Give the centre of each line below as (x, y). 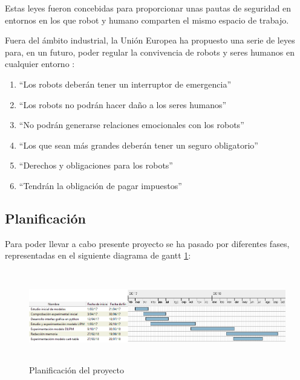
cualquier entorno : (40, 64)
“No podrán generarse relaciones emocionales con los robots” (132, 125)
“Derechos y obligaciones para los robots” (96, 165)
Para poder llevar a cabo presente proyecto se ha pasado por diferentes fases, (147, 243)
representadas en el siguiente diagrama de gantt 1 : (98, 255)
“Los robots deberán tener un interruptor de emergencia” (125, 84)
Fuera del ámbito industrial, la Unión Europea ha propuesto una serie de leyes (150, 40)
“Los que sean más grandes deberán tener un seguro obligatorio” (139, 145)
